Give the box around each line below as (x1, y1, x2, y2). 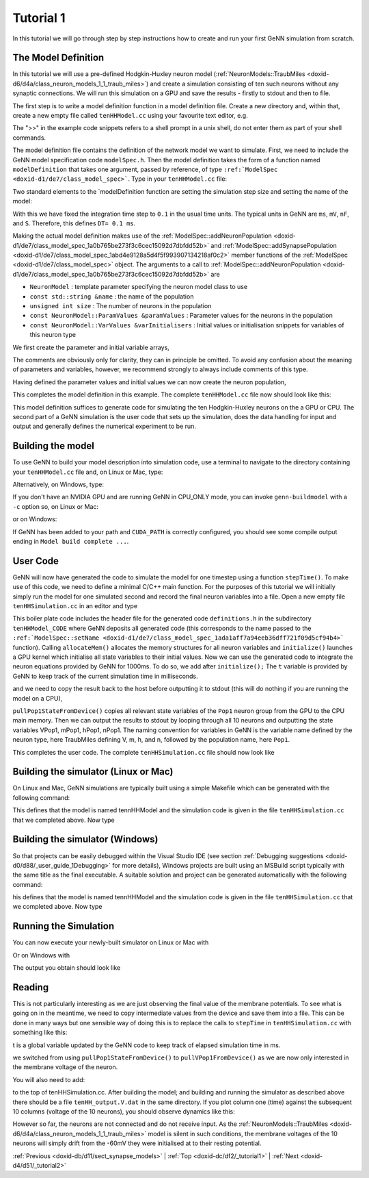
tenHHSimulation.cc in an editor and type (12, 602, 138, 610)
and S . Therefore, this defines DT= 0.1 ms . (12, 219, 136, 227)
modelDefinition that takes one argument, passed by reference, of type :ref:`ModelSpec (12, 165, 278, 173)
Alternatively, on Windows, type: (12, 480, 104, 489)
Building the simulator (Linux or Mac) (12, 766, 174, 777)
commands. (12, 134, 46, 142)
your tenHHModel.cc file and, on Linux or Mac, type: (12, 468, 163, 476)
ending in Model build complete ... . (12, 537, 129, 545)
